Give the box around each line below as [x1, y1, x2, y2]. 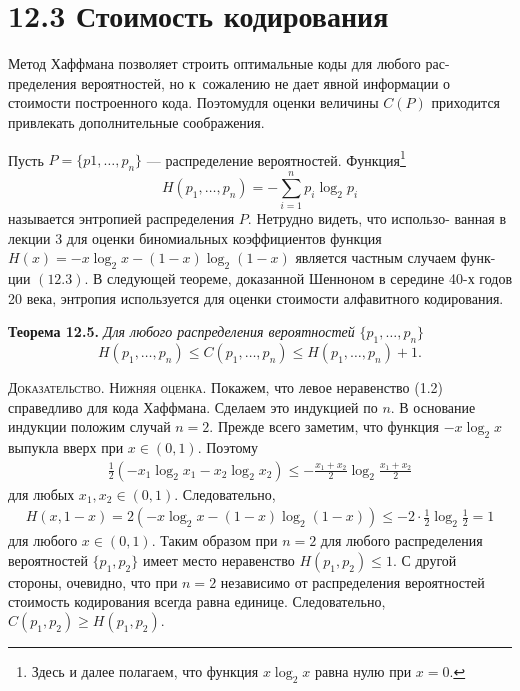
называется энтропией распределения [8, 208, 235, 229]
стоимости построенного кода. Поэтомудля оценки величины [8, 92, 379, 113]
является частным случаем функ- [295, 247, 496, 268]
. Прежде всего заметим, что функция [209, 416, 440, 437]
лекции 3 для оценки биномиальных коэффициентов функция [8, 227, 382, 248]
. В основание [390, 396, 476, 417]
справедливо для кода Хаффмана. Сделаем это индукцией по [8, 396, 378, 417]
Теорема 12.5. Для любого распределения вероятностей [8, 321, 355, 342]
